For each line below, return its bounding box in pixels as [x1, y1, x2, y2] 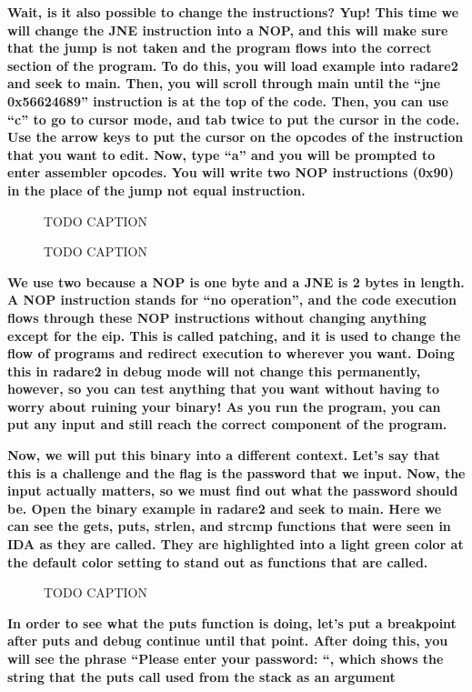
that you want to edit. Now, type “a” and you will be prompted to [7, 145, 436, 164]
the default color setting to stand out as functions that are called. [7, 552, 428, 571]
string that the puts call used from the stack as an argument [7, 667, 396, 686]
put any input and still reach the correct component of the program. [7, 415, 447, 434]
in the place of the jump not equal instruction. [7, 180, 306, 199]
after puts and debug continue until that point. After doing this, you [7, 631, 448, 650]
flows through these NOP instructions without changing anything [7, 307, 427, 326]
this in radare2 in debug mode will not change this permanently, [7, 361, 421, 380]
